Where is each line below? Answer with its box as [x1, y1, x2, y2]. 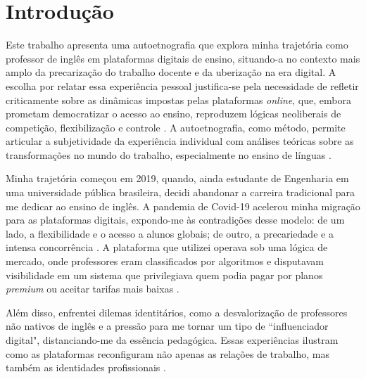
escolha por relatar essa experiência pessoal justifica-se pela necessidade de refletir [6, 78, 359, 93]
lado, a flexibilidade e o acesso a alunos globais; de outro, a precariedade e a [6, 226, 334, 240]
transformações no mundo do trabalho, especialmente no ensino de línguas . [6, 147, 332, 162]
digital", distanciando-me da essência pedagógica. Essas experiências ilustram [6, 333, 339, 347]
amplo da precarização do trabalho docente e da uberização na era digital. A [6, 65, 336, 79]
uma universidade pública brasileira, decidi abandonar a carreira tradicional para [6, 185, 355, 200]
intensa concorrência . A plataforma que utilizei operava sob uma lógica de [6, 240, 328, 255]
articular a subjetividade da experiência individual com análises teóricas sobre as [6, 134, 354, 148]
